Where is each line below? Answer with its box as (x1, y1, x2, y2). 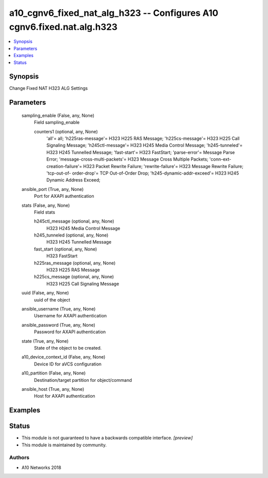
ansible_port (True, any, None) (21, 186, 84, 192)
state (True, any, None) (21, 338, 69, 344)
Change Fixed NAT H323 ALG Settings (9, 85, 88, 91)
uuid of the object (34, 297, 70, 302)
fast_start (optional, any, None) (34, 246, 97, 252)
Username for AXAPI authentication (34, 313, 107, 319)
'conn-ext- (209, 156, 232, 162)
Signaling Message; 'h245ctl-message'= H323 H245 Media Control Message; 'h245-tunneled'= (46, 142, 243, 148)
